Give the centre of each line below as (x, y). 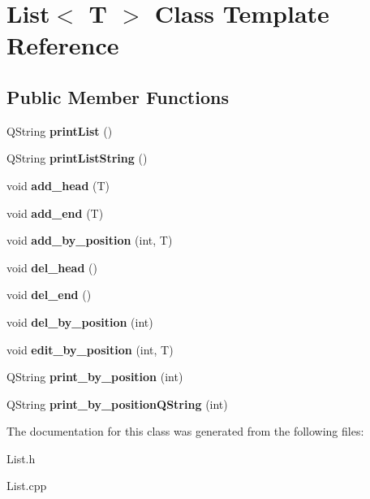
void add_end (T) (55, 213)
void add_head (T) (58, 185)
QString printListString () (77, 158)
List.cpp (27, 486)
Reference (63, 45)
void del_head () (52, 267)
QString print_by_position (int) (95, 377)
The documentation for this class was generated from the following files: (185, 431)
